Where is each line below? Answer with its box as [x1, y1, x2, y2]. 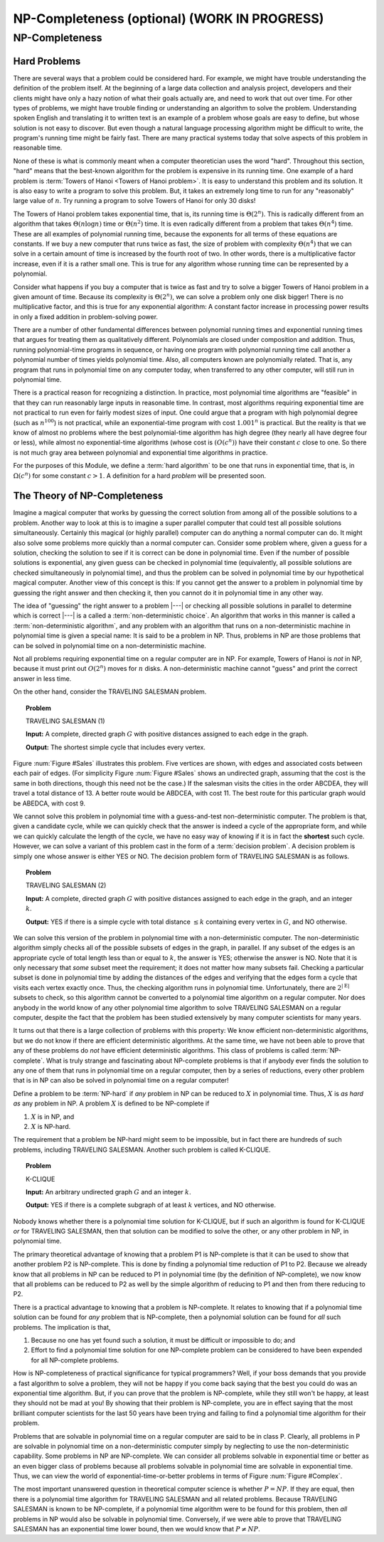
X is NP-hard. [31, 1122, 71, 1130]
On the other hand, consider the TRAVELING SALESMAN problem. [13, 687, 207, 696]
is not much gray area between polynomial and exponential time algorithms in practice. [13, 448, 268, 457]
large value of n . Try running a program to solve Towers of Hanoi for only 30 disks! [13, 197, 256, 205]
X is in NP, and [31, 1112, 75, 1121]
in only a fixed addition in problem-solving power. [13, 312, 159, 321]
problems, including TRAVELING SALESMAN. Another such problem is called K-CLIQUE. [13, 1145, 271, 1154]
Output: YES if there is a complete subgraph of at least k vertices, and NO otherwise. [26, 1201, 277, 1209]
